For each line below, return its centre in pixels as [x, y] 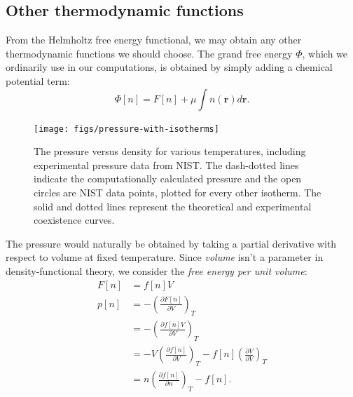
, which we [325, 53]
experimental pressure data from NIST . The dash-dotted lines [166, 164]
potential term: [38, 80]
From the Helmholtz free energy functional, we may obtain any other [154, 40]
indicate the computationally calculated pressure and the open [168, 179]
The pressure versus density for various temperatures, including [170, 151]
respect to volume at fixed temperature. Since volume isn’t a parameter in [165, 257]
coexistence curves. [74, 220]
